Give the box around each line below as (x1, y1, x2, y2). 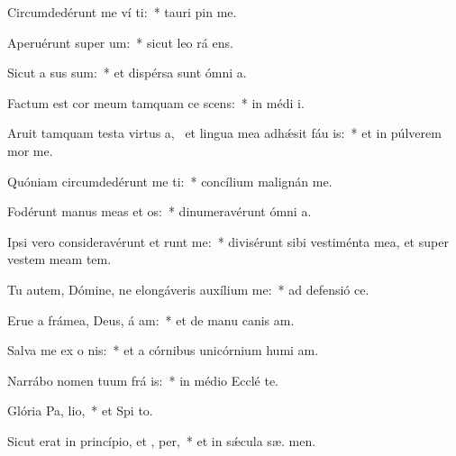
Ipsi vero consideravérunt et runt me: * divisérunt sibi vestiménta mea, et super (7, 232, 449, 251)
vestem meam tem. (7, 250, 112, 269)
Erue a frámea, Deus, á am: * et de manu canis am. (7, 310, 295, 329)
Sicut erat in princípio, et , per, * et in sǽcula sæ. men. (7, 431, 316, 450)
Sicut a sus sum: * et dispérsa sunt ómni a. (7, 63, 247, 82)
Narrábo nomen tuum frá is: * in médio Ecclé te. (7, 370, 278, 389)
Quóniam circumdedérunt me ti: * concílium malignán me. (7, 171, 333, 190)
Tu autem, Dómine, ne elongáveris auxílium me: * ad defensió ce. (7, 279, 369, 298)
